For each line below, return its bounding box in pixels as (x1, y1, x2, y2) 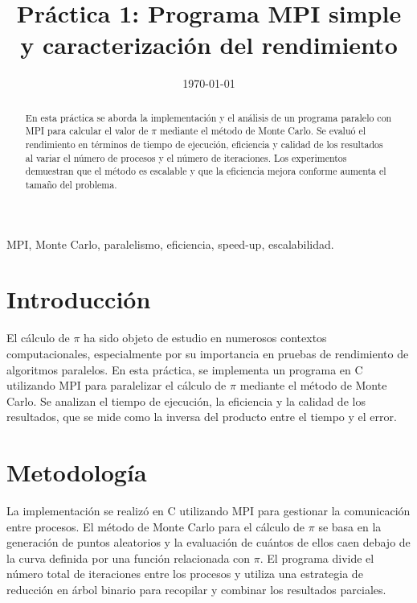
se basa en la (318, 518, 382, 535)
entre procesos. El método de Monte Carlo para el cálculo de (6, 518, 305, 535)
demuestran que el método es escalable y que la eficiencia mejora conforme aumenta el (25, 164, 386, 178)
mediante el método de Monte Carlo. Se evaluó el (160, 124, 366, 138)
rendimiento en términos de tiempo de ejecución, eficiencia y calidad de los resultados (25, 138, 383, 151)
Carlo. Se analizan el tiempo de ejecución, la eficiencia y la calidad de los (6, 392, 366, 409)
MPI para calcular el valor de (25, 124, 149, 138)
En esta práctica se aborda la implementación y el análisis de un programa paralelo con (25, 110, 392, 124)
